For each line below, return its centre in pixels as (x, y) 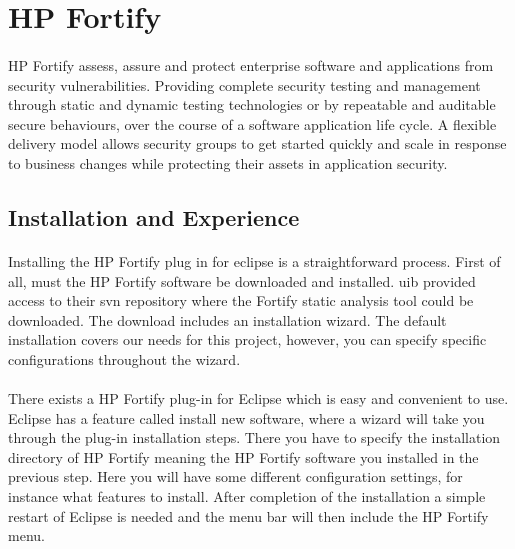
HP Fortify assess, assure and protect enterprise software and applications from (251, 64)
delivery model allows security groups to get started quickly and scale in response (257, 143)
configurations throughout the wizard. (124, 358)
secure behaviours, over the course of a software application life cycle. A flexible (252, 123)
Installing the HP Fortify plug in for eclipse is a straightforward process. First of (254, 260)
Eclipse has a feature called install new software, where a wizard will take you (246, 417)
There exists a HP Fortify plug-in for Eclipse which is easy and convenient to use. (258, 398)
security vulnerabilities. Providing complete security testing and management (244, 84)
